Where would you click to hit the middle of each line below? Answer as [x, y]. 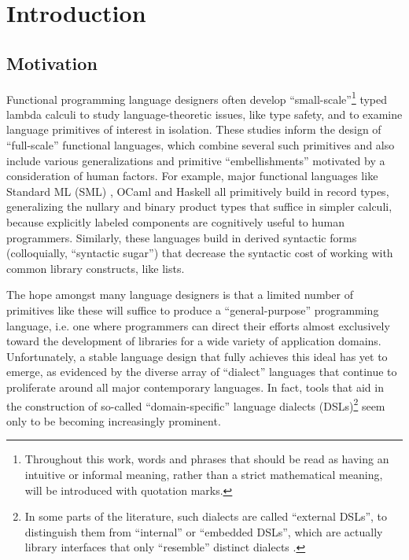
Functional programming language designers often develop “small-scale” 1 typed [197, 98]
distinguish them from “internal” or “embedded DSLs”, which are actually [204, 531]
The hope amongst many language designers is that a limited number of [180, 295]
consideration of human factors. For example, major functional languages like [192, 176]
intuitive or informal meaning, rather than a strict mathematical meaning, [204, 474]
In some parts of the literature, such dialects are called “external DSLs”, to [206, 516]
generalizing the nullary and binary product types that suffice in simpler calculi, [199, 206]
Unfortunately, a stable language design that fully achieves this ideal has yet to [197, 356]
